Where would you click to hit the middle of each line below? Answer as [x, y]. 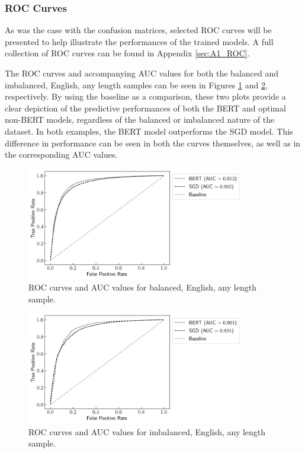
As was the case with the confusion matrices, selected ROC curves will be [138, 30]
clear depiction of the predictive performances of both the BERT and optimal [145, 108]
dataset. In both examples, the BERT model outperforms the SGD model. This [149, 131]
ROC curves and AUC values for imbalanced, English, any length [147, 431]
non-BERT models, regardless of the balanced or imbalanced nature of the [140, 119]
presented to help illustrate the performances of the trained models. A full [139, 41]
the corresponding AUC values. [61, 154]
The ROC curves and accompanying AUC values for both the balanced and [142, 73]
